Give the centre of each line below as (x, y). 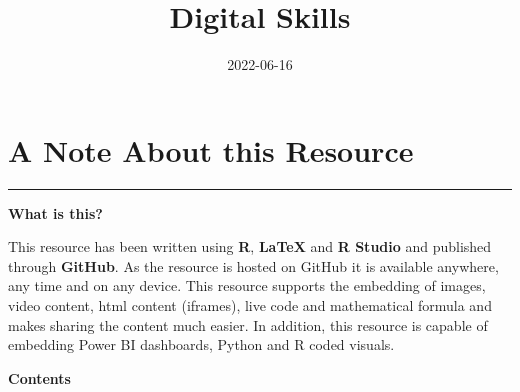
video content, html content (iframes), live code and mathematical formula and (250, 305)
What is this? (55, 212)
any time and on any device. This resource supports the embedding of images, (247, 285)
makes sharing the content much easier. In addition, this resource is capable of (248, 324)
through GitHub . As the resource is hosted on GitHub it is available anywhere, (253, 265)
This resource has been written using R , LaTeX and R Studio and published (250, 246)
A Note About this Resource (211, 149)
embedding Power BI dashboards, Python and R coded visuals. (201, 344)
